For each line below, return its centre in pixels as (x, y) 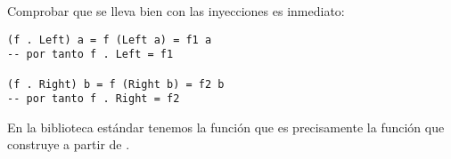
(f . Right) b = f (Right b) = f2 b (116, 84)
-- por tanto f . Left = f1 (90, 55)
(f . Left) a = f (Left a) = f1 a (110, 40)
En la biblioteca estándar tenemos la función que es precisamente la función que (226, 127)
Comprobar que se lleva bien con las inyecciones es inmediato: (176, 11)
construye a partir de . (69, 144)
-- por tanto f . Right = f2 (94, 99)
